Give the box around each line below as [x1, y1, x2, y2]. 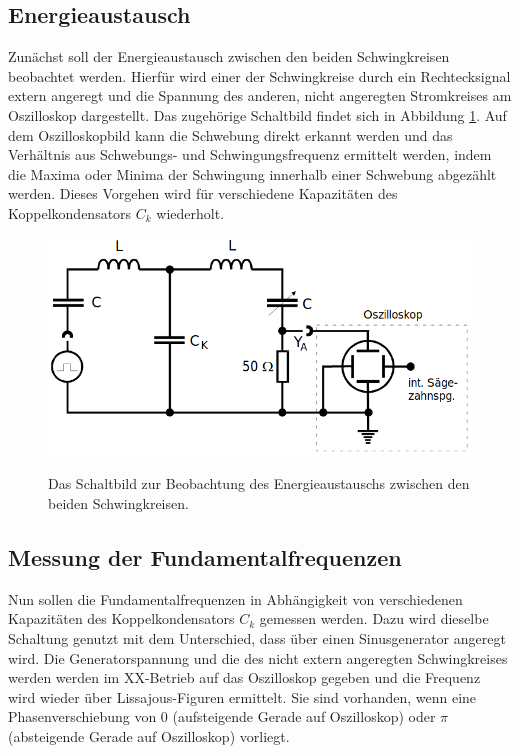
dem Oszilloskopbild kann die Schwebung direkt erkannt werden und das [8, 124, 453, 145]
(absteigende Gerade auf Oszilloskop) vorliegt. [8, 725, 290, 746]
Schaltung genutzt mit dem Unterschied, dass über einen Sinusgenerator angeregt [8, 627, 506, 648]
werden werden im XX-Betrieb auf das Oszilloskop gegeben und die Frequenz [8, 667, 481, 688]
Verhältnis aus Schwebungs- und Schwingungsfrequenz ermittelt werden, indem [8, 144, 492, 165]
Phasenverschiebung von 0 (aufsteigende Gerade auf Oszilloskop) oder [8, 706, 436, 727]
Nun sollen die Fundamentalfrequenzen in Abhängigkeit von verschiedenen [8, 588, 463, 609]
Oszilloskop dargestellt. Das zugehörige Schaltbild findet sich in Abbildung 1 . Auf [8, 104, 507, 125]
